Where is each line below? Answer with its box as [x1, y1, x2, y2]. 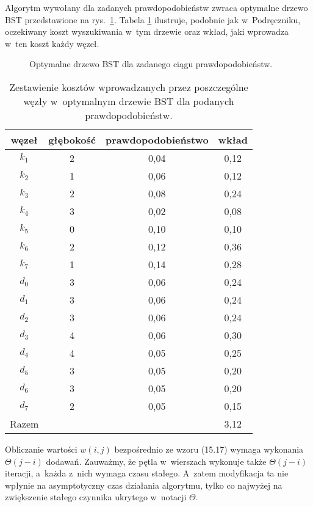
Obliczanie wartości [5, 442, 77, 455]
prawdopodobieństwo [105, 132, 209, 147]
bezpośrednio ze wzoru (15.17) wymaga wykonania [114, 442, 304, 455]
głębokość [48, 132, 96, 147]
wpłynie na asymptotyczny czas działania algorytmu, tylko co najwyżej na [5, 478, 282, 491]
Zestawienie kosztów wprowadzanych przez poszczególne [9, 79, 248, 94]
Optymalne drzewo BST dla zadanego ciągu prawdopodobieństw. [29, 57, 273, 70]
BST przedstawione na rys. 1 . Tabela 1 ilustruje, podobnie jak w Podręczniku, [5, 13, 301, 26]
